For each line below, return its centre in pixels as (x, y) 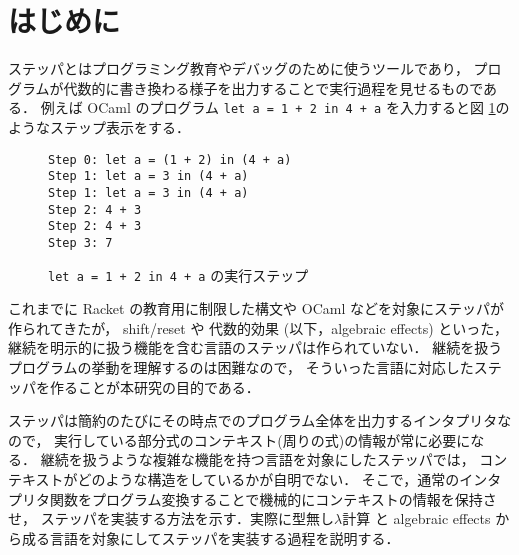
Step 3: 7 (80, 242)
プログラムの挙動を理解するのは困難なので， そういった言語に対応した (241, 366)
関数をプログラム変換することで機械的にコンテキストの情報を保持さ (273, 498)
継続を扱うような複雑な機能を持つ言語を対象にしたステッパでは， (257, 459)
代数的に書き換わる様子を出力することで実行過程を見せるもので (273, 87)
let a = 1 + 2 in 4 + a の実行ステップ (178, 274)
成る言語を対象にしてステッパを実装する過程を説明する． (210, 537)
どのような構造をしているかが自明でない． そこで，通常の (268, 478)
